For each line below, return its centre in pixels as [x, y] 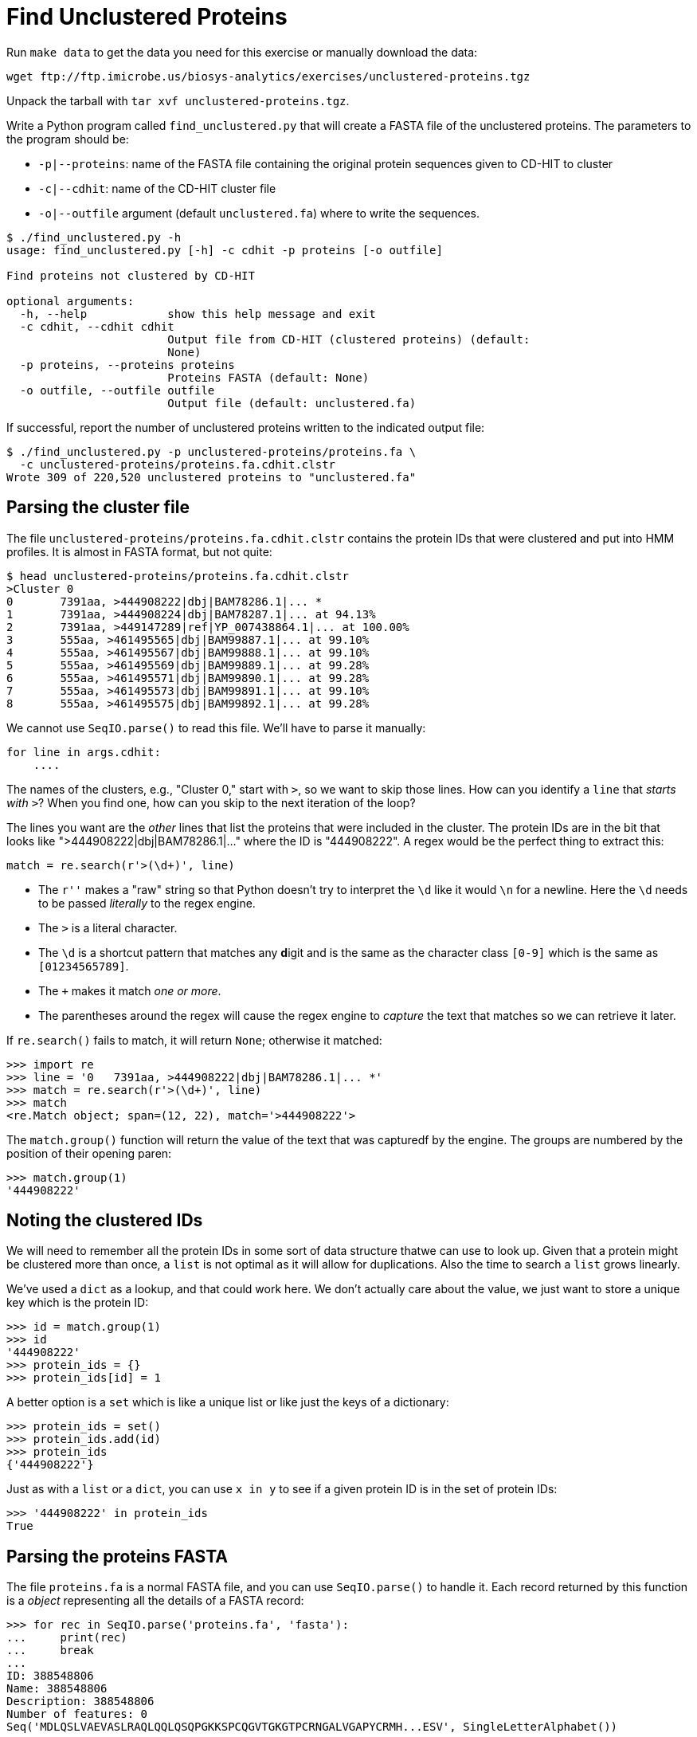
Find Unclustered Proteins [147, 17]
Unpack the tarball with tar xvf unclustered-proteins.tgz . [178, 100]
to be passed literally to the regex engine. [147, 903]
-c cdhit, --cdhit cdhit [97, 326]
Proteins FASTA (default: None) [268, 377]
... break [50, 1651]
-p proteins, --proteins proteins [127, 365]
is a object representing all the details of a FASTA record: [155, 1601]
